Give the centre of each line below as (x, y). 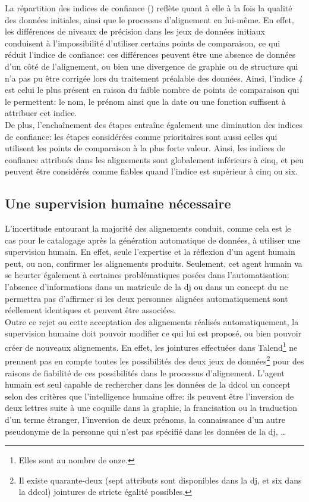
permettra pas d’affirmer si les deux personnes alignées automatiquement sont (146, 298)
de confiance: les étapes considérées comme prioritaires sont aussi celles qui (141, 136)
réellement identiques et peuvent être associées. (91, 310)
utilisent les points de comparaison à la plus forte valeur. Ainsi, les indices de (145, 148)
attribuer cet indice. (41, 113)
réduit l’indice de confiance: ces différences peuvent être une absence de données (150, 54)
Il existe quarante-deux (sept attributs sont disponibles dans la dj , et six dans (160, 480)
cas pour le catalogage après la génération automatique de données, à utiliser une (153, 240)
